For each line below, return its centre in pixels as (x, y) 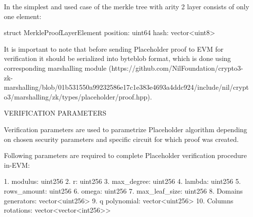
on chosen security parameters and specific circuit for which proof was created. (121, 139)
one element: (23, 16)
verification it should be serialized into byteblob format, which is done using (117, 58)
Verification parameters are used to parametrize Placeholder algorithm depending (126, 129)
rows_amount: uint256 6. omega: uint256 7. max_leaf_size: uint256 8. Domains (124, 190)
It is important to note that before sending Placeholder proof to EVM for (114, 49)
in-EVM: (17, 165)
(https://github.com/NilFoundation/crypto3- (176, 68)
